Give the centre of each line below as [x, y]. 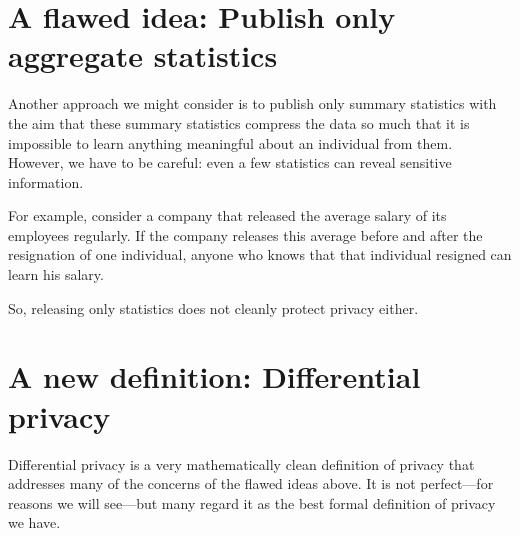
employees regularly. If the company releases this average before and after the [245, 234]
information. [46, 181]
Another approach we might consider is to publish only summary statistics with [252, 103]
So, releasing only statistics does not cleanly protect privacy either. [213, 307]
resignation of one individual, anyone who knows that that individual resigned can [260, 254]
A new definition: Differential [214, 376]
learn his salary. [56, 274]
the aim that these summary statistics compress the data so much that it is [239, 122]
